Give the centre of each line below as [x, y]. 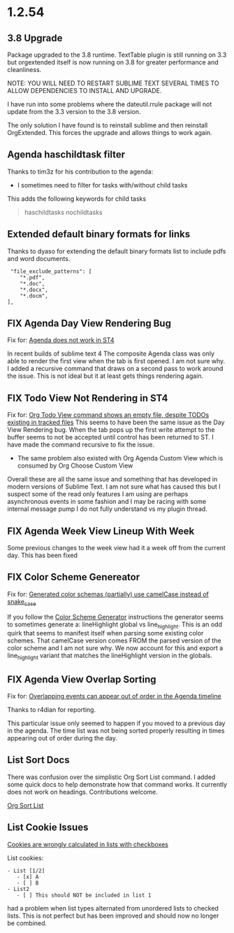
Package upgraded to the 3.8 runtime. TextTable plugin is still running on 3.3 [117, 55]
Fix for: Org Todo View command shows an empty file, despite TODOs [108, 415]
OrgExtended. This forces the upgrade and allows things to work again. [110, 133]
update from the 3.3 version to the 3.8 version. [74, 112]
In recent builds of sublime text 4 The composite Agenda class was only [111, 353]
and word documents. [39, 258]
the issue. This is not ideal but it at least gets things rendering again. [105, 376]
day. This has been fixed [43, 555]
